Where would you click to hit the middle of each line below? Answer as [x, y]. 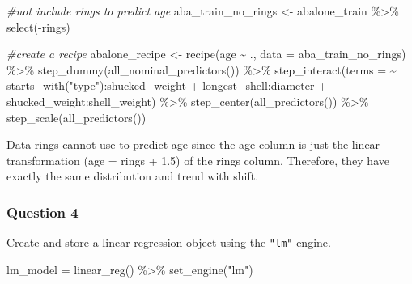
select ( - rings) [38, 26]
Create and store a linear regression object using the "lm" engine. [169, 242]
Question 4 [42, 212]
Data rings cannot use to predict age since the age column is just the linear [193, 144]
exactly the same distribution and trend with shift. [133, 176]
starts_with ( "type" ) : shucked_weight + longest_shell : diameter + [167, 85]
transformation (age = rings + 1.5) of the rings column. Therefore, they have [198, 160]
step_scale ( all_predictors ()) [76, 117]
